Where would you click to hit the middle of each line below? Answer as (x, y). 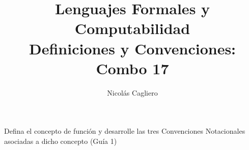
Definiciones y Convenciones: (132, 48)
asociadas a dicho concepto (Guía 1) (61, 141)
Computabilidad (132, 28)
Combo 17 (132, 68)
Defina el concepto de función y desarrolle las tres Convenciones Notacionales (125, 131)
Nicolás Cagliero (132, 92)
